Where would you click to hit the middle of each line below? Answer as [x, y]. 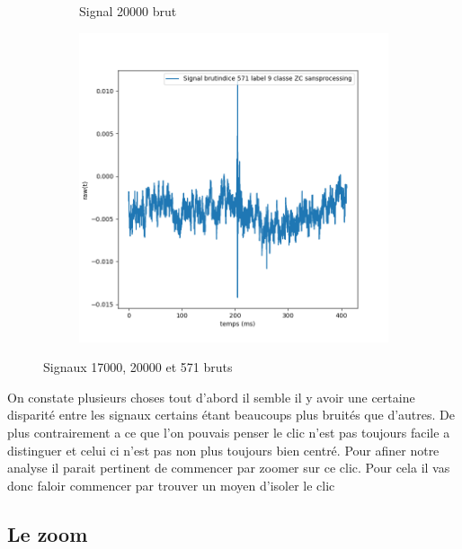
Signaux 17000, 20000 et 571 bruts [138, 367]
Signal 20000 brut [128, 11]
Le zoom [48, 533]
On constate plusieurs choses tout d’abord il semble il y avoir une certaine [211, 397]
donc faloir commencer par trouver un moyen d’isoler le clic [171, 485]
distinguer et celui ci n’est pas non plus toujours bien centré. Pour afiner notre [223, 450]
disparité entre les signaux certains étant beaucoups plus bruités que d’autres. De [231, 415]
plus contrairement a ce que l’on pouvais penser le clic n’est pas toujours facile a [229, 432]
